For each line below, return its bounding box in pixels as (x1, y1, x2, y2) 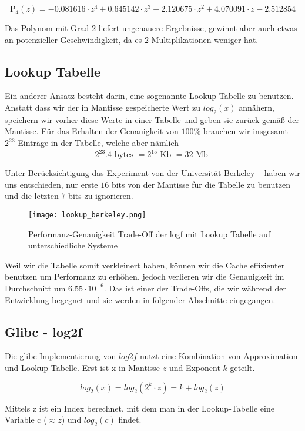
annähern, (239, 101, 274, 114)
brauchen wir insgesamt (203, 125, 288, 137)
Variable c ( (5, 413, 47, 426)
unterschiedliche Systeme (28, 239, 118, 251)
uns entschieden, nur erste (5, 178, 98, 190)
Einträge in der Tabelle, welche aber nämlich (18, 137, 179, 149)
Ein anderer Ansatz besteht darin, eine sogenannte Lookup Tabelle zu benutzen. (5, 89, 294, 102)
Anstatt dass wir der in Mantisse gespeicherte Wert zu (5, 101, 201, 114)
